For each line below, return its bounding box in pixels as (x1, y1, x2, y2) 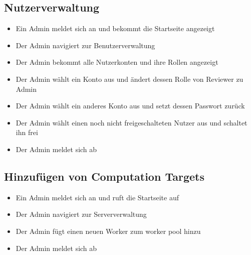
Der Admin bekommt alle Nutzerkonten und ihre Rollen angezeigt (16, 57, 218, 67)
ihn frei (16, 127, 38, 138)
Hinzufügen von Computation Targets (4, 168, 204, 184)
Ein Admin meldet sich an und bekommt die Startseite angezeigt (16, 23, 215, 34)
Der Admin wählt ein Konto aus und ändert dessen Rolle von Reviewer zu (16, 73, 243, 84)
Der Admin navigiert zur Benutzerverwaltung (16, 40, 155, 50)
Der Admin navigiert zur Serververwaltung (16, 209, 147, 219)
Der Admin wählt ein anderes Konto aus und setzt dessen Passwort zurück (16, 100, 245, 111)
